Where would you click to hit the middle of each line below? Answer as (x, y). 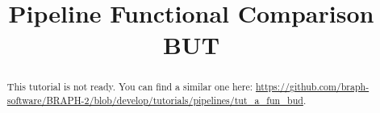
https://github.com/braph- (312, 87)
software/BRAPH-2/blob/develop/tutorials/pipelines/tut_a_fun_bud (155, 100)
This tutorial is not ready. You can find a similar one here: (130, 87)
